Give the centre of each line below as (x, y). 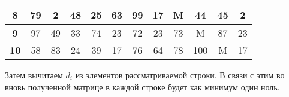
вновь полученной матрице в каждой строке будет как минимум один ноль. (142, 87)
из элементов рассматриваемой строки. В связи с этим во (180, 75)
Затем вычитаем (34, 75)
